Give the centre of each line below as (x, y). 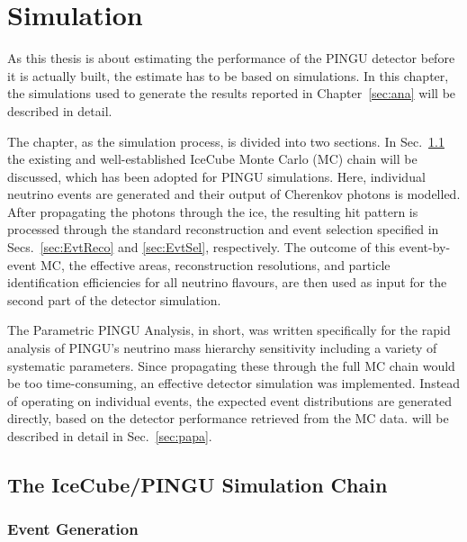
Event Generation (73, 529)
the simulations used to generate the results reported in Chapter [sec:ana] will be (232, 93)
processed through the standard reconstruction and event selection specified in (223, 229)
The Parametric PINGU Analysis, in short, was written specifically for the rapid (229, 330)
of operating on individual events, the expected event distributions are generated (229, 400)
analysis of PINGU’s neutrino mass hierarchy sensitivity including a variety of (222, 348)
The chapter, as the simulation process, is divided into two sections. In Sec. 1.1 (226, 141)
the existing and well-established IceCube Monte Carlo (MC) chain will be (212, 159)
